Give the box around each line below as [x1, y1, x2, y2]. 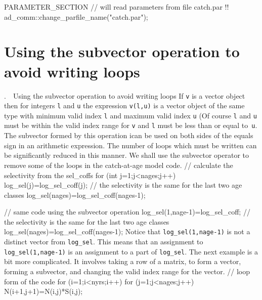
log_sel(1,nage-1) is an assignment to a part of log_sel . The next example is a [4, 246, 258, 256]
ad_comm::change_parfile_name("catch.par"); [4, 11, 148, 22]
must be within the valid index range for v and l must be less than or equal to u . [4, 120, 257, 131]
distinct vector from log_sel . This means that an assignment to [4, 236, 203, 247]
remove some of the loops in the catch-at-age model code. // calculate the [4, 159, 233, 170]
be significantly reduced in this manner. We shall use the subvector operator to [4, 150, 249, 160]
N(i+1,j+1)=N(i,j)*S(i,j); [4, 286, 83, 296]
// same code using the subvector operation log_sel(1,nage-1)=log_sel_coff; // [4, 206, 250, 217]
